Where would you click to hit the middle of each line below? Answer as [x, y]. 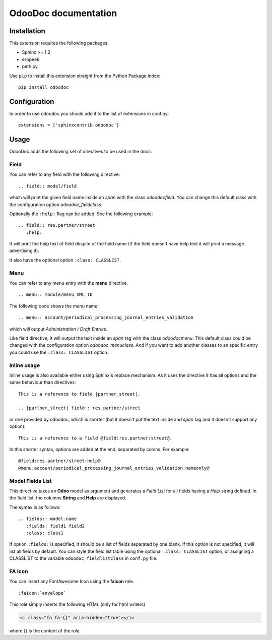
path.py [30, 67]
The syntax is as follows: [35, 507]
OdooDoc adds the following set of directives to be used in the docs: [81, 152]
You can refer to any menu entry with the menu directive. [69, 283]
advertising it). [24, 251]
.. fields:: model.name [48, 519]
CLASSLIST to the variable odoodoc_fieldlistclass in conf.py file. [83, 558]
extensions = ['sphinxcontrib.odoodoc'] [69, 125]
